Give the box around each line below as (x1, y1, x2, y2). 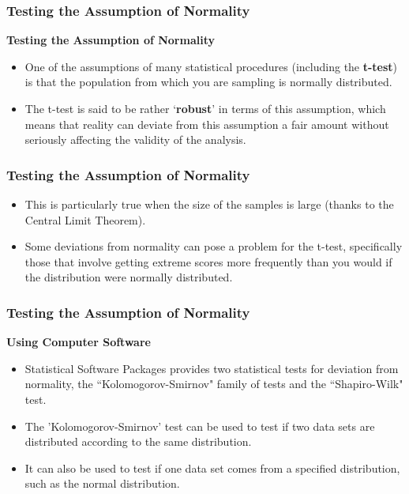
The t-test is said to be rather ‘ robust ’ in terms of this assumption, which (24, 100, 386, 116)
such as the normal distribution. (24, 475, 180, 492)
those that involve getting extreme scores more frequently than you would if (24, 253, 392, 270)
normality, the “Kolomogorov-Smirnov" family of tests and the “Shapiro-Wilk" (24, 375, 403, 392)
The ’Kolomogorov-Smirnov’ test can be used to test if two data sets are (24, 417, 375, 434)
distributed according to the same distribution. (24, 433, 252, 450)
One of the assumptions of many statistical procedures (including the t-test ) (24, 58, 398, 74)
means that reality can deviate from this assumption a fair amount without (24, 115, 389, 132)
